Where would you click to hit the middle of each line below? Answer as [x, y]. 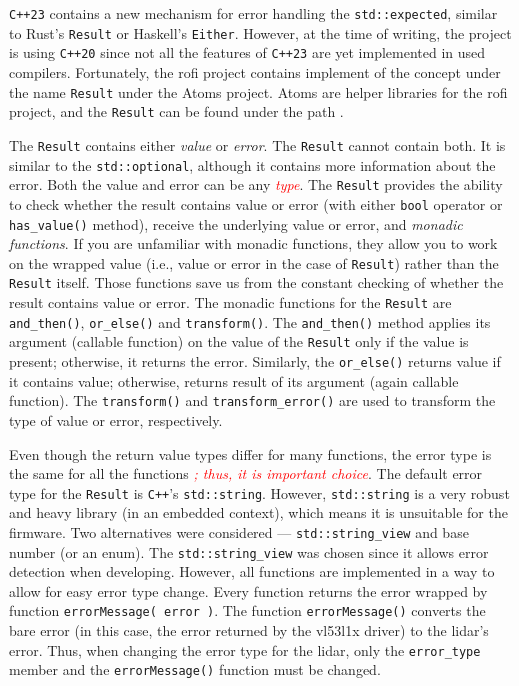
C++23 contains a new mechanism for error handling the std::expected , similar [253, 13]
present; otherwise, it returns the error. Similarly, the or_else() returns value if [255, 361]
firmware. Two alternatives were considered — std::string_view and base [239, 531]
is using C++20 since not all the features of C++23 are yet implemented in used [247, 52]
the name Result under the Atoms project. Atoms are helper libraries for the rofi [258, 91]
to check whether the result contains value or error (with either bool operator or [256, 203]
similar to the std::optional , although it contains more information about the [252, 164]
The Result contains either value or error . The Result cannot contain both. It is [257, 144]
